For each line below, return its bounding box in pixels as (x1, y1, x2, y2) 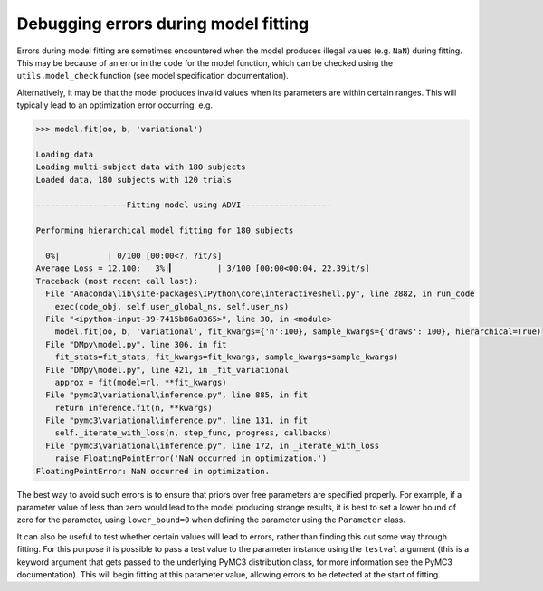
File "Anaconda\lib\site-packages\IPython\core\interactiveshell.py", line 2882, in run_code (45, 289, 475, 299)
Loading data (35, 149, 94, 159)
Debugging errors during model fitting (16, 14, 310, 33)
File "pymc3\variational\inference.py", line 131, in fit (45, 415, 309, 425)
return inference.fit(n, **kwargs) (54, 403, 213, 413)
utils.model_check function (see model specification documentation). (16, 71, 289, 81)
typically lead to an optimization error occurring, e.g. (16, 100, 213, 110)
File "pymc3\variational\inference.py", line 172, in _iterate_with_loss (45, 440, 380, 451)
